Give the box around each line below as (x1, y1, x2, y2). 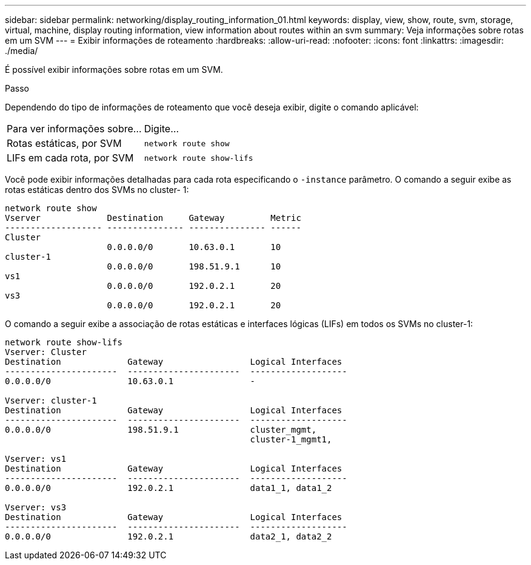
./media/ (5, 46, 38, 56)
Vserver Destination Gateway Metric (5, 213, 301, 223)
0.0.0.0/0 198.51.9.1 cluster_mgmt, (5, 425, 317, 435)
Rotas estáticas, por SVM (7, 137, 122, 149)
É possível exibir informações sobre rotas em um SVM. (5, 64, 223, 75)
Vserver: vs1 (5, 454, 67, 464)
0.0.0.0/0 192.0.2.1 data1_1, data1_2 (5, 483, 332, 493)
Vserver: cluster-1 (5, 396, 97, 405)
